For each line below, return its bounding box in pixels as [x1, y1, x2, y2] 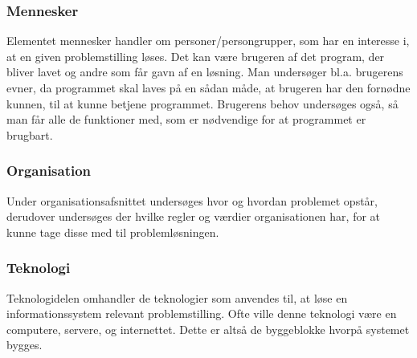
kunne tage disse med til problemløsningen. [6, 223, 219, 240]
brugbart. [6, 126, 53, 143]
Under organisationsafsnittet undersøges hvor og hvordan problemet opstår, [6, 192, 378, 209]
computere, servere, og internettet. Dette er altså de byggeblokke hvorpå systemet [6, 320, 410, 337]
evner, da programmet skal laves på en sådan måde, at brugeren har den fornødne [6, 79, 411, 96]
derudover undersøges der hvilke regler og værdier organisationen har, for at [6, 208, 381, 225]
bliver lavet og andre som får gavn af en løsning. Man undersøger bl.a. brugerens [6, 63, 403, 80]
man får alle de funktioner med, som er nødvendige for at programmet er [6, 111, 366, 128]
